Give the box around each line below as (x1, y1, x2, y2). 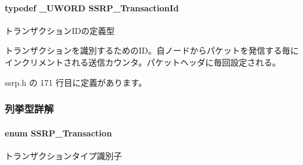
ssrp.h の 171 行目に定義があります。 (5, 76, 147, 88)
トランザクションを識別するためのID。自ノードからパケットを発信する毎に (5, 44, 299, 57)
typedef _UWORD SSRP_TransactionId (5, 1, 179, 14)
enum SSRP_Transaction (5, 126, 112, 139)
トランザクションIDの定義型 (5, 24, 115, 36)
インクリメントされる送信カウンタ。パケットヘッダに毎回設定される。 (5, 55, 281, 68)
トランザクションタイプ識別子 (5, 149, 122, 161)
